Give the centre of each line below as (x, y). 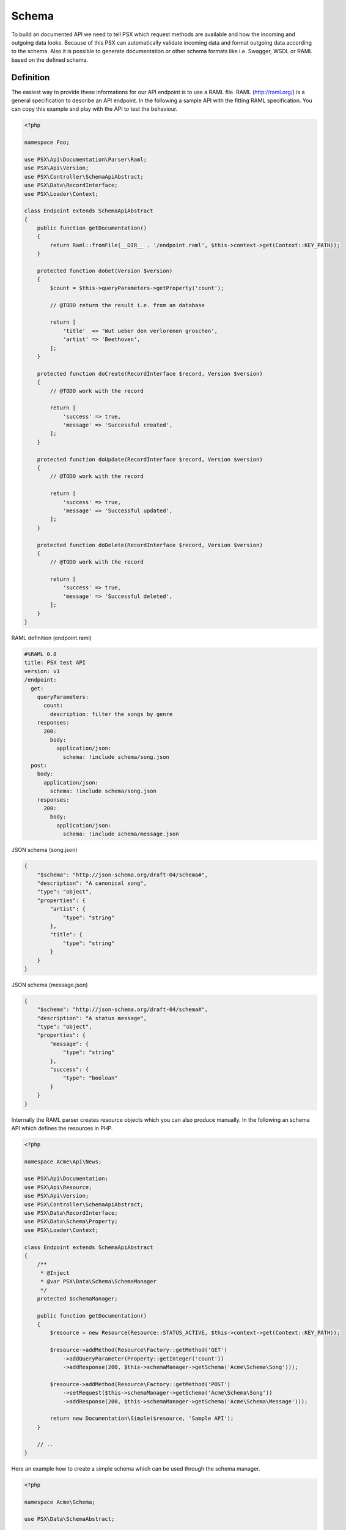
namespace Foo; (47, 143)
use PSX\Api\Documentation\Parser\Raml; (85, 159)
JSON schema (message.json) (50, 985)
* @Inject (55, 1273)
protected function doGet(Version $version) (105, 271)
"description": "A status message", (92, 1018)
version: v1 (42, 671)
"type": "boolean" (90, 1078)
